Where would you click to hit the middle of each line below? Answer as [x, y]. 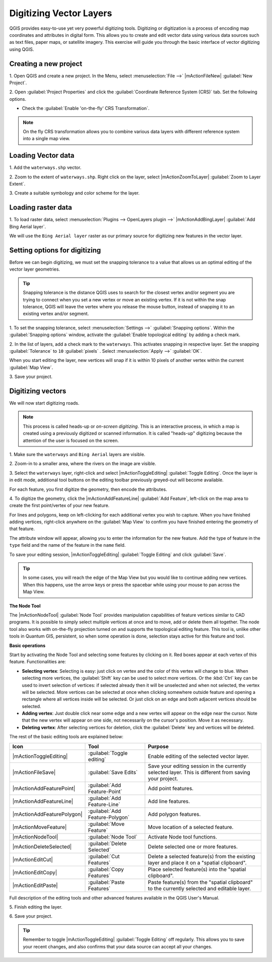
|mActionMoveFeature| [40, 827]
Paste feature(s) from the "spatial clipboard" [200, 882]
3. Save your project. [31, 377]
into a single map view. [47, 139]
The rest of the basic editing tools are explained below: [66, 737]
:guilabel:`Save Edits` [113, 772]
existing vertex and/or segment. [56, 314]
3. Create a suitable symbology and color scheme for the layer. [75, 193]
